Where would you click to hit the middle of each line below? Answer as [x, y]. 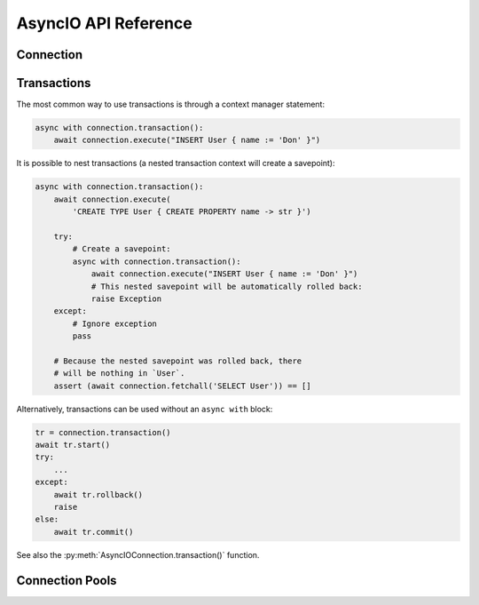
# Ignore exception [114, 323]
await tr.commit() [94, 532]
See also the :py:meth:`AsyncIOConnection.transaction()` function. [138, 554]
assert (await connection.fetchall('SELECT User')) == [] [182, 386]
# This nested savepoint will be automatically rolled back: [227, 286]
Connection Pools [67, 581]
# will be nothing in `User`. [119, 374]
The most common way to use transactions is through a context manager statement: [171, 104]
